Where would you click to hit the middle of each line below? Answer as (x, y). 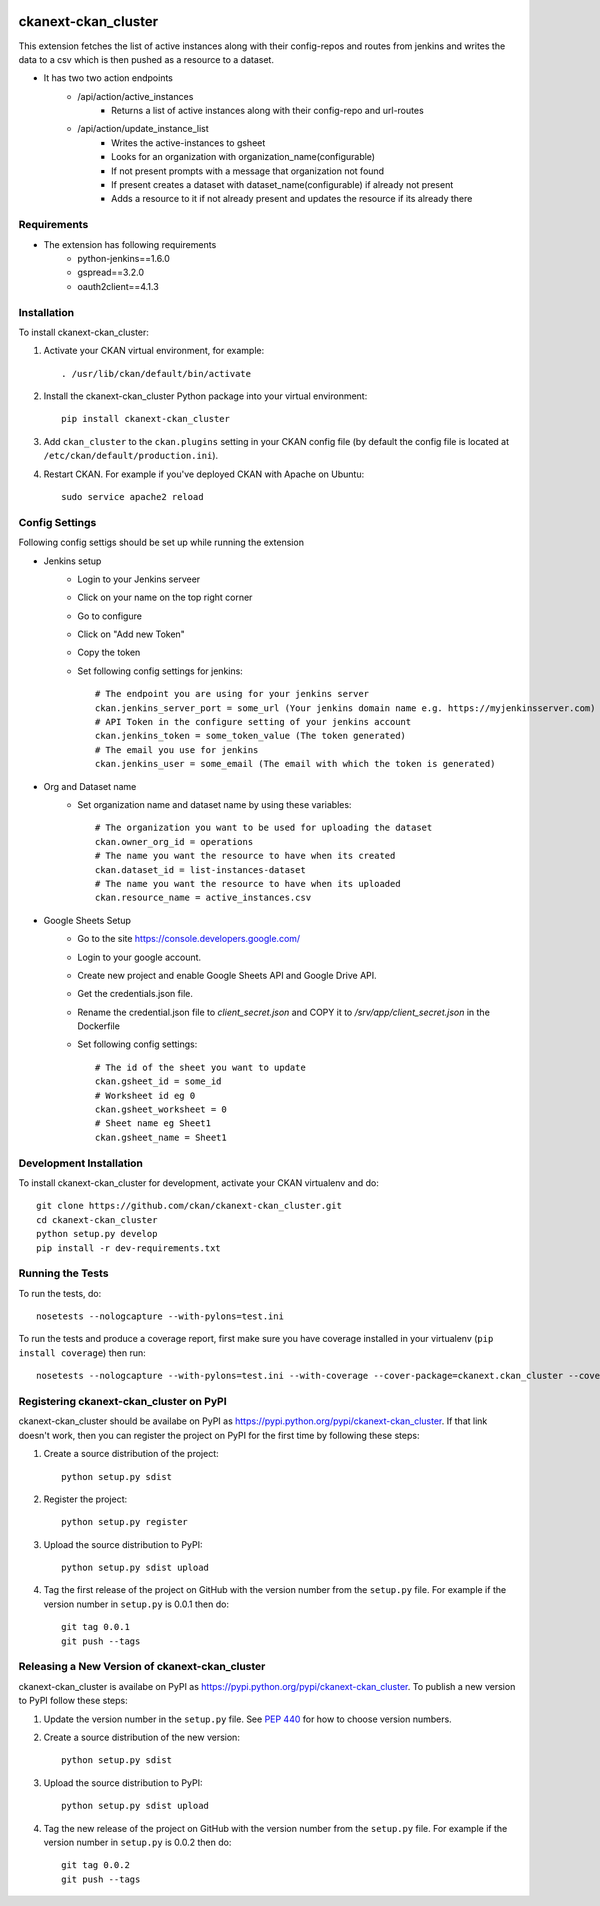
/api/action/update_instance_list (143, 129)
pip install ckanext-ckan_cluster (145, 419)
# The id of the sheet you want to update (201, 1067)
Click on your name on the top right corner (165, 597)
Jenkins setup (72, 561)
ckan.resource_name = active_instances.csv (203, 898)
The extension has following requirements (130, 244)
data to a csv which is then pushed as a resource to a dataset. (146, 59)
